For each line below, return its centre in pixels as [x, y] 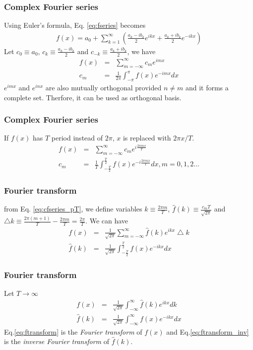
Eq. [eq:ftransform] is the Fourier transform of [73, 331]
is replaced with [147, 138]
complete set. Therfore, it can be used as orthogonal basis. [93, 97]
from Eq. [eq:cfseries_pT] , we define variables [73, 209]
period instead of [77, 138]
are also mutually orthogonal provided [103, 87]
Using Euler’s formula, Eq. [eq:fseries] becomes [75, 25]
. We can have [107, 221]
